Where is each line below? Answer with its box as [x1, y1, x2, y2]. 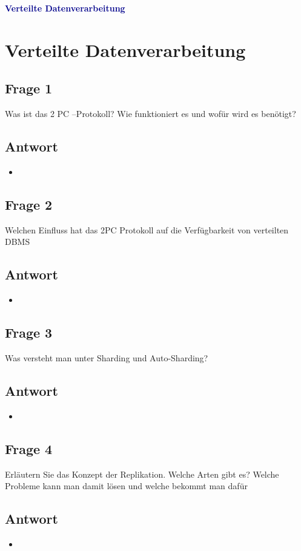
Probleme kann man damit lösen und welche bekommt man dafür [5, 479, 248, 492]
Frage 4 [5, 439, 53, 458]
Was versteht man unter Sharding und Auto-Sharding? [5, 351, 208, 364]
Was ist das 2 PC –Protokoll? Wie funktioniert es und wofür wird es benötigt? [5, 107, 296, 120]
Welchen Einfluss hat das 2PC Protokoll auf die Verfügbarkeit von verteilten [5, 223, 289, 236]
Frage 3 [5, 323, 53, 342]
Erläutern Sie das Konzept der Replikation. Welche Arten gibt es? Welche [5, 467, 279, 480]
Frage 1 [5, 79, 53, 98]
